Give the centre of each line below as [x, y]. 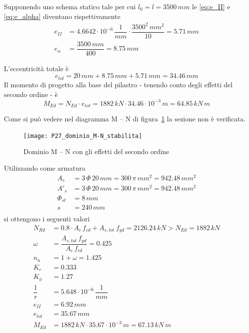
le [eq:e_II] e [211, 6]
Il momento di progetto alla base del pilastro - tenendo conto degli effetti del [118, 84]
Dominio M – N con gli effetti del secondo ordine [96, 151]
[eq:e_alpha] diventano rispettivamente [62, 16]
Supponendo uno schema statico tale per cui [70, 6]
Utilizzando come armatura [45, 167]
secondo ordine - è [31, 94]
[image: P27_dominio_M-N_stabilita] [83, 136]
